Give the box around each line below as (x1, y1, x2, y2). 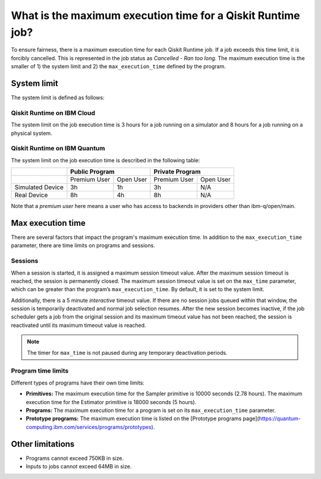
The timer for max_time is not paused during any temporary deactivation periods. (27, 349, 228, 356)
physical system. (11, 130, 53, 137)
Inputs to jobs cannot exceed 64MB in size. (26, 463, 132, 470)
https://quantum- (259, 415, 301, 422)
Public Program (70, 168, 115, 176)
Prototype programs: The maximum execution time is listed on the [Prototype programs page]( (26, 415, 260, 422)
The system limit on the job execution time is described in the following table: (11, 156, 200, 163)
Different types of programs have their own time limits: (11, 379, 145, 386)
